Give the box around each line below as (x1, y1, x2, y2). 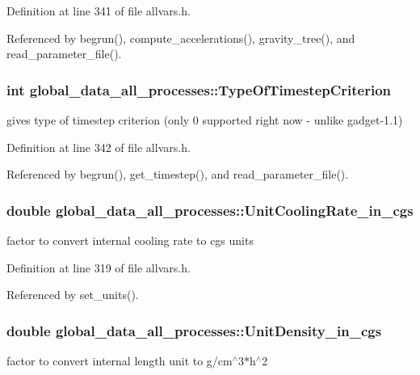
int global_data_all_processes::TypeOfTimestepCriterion (6, 79, 392, 99)
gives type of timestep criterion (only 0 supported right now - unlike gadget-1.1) (6, 112, 403, 128)
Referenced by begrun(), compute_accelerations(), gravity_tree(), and (6, 29, 355, 46)
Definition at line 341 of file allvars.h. (6, 2, 191, 19)
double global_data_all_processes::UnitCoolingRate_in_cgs (6, 200, 414, 220)
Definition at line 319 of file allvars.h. (6, 259, 191, 276)
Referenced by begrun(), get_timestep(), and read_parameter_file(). (6, 166, 349, 183)
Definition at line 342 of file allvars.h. (6, 138, 191, 155)
